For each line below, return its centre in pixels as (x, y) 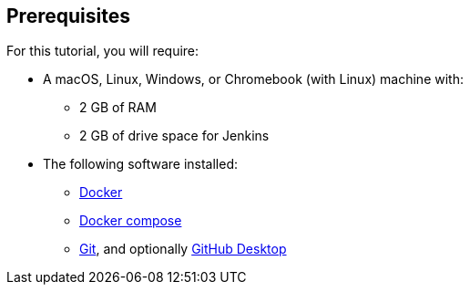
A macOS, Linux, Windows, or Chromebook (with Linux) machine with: (253, 79)
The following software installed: (140, 164)
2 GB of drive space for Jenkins (174, 136)
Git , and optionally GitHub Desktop (183, 249)
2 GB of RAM (118, 108)
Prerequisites (68, 16)
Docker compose (131, 221)
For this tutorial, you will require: (103, 51)
